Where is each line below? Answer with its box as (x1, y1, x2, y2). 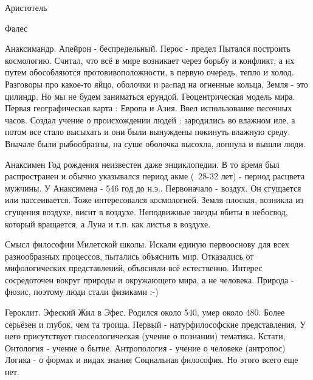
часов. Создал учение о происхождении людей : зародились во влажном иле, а (5, 113, 295, 126)
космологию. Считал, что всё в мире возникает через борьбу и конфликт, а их (5, 54, 295, 66)
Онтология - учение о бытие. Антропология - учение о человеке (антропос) (5, 341, 286, 354)
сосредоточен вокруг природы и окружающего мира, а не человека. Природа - (5, 273, 294, 286)
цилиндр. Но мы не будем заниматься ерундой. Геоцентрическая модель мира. (5, 89, 295, 102)
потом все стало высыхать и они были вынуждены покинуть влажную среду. (5, 125, 291, 138)
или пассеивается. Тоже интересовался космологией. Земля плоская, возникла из (5, 193, 304, 206)
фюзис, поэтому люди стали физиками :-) (5, 285, 159, 298)
